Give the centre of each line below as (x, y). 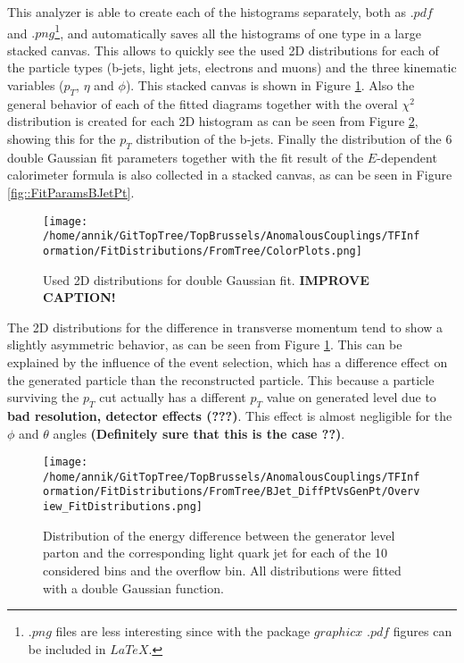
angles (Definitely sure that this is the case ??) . (199, 433)
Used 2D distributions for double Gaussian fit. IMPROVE (206, 279)
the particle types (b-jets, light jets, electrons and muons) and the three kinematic (232, 67)
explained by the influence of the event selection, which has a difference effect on (228, 361)
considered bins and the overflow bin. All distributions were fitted (222, 570)
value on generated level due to (351, 397)
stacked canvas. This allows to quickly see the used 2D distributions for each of (223, 50)
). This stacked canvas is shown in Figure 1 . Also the (270, 85)
